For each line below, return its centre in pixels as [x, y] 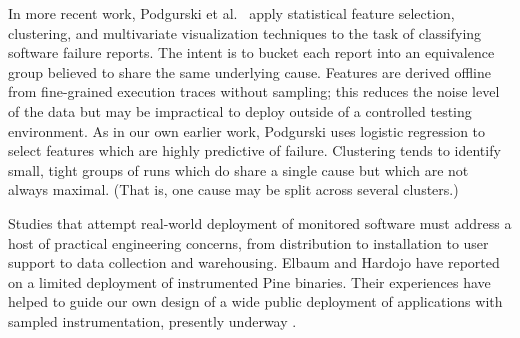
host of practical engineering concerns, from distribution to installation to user [248, 242]
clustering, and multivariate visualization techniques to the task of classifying [245, 32]
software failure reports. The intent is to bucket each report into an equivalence [251, 52]
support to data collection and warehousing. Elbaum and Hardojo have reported [254, 262]
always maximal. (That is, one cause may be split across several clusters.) [233, 189]
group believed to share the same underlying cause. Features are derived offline [249, 71]
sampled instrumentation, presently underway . [152, 320]
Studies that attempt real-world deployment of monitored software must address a [260, 222]
